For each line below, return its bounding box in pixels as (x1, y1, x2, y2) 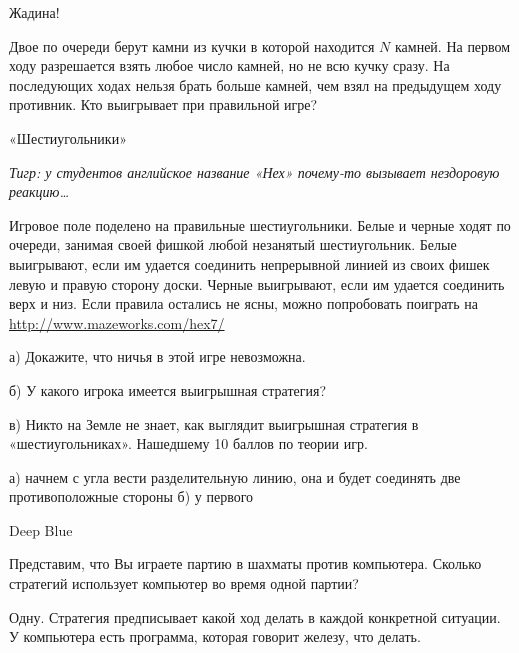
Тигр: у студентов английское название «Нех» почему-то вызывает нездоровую (9, 161, 500, 182)
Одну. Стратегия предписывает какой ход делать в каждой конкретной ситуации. (9, 606, 501, 627)
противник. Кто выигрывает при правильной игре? (9, 94, 318, 115)
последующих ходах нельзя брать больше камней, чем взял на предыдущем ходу (9, 74, 502, 95)
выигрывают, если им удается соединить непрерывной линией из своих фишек (9, 253, 490, 274)
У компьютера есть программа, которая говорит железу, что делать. (9, 626, 421, 647)
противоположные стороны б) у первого (9, 486, 254, 507)
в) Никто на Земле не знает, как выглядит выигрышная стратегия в (9, 413, 419, 434)
